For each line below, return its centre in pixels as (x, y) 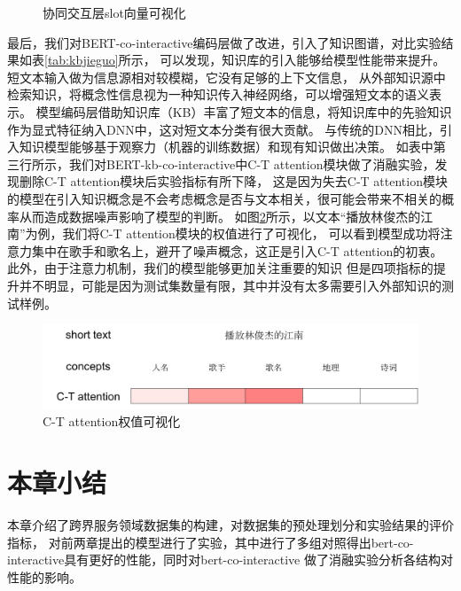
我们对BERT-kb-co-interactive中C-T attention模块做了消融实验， (252, 163)
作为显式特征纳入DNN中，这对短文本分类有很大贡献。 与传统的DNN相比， (224, 129)
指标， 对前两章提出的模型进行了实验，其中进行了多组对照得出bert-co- (211, 542)
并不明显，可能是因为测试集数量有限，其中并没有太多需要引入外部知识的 (230, 285)
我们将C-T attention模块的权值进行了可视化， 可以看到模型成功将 (251, 233)
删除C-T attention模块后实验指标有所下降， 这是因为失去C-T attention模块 (233, 181)
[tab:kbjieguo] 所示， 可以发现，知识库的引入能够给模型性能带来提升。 (245, 60)
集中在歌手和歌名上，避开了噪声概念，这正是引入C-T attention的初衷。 (237, 250)
